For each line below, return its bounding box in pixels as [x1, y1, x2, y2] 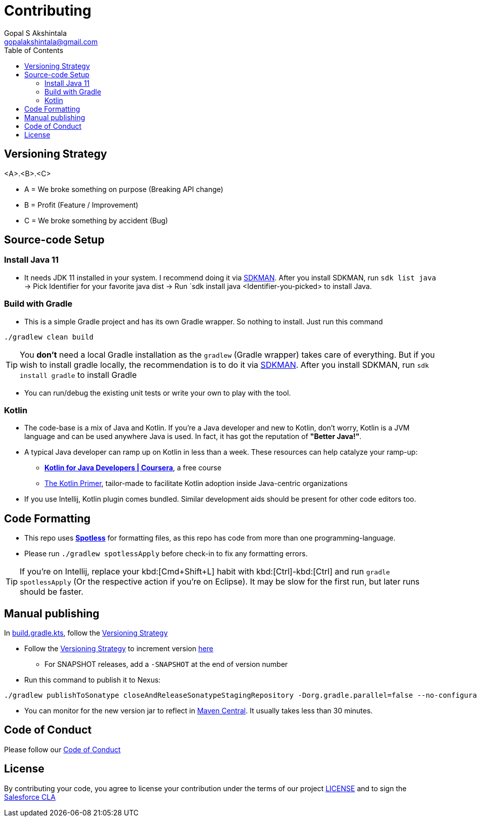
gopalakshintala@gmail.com [4, 37, 98, 46]
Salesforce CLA [4, 792, 56, 801]
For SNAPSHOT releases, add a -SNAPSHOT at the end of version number [44, 660, 288, 668]
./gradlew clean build [4, 332, 94, 341]
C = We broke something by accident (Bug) [24, 216, 168, 225]
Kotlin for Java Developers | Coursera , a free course [44, 463, 222, 472]
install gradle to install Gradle [20, 369, 137, 380]
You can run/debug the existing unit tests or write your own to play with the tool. [24, 388, 291, 397]
